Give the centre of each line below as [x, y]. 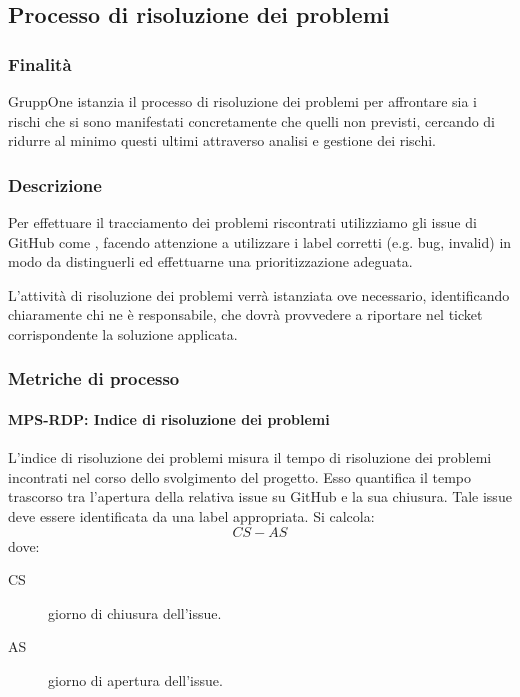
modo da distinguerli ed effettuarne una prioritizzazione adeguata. [210, 261]
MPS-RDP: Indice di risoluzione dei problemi [169, 419]
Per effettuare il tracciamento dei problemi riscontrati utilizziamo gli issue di [242, 222]
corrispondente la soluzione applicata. [123, 333]
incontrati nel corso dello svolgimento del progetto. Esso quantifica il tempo [240, 476]
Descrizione [55, 184]
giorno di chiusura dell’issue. [135, 612]
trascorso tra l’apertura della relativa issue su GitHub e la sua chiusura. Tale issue [260, 496]
